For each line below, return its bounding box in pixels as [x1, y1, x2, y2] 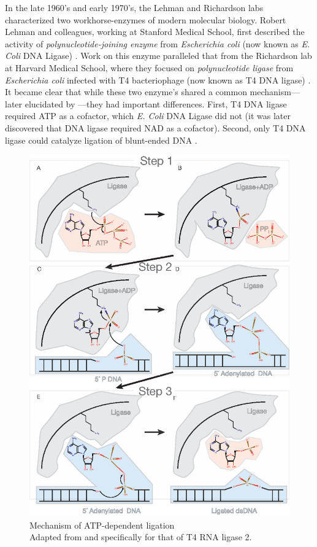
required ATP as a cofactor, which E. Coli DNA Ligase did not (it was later [5, 109, 291, 122]
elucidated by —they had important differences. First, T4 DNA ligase [25, 97, 287, 110]
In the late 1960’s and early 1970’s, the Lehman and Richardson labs [5, 1, 264, 14]
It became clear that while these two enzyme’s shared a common [5, 85, 247, 98]
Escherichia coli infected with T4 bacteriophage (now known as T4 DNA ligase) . [5, 73, 311, 86]
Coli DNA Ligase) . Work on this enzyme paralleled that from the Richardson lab [5, 49, 312, 62]
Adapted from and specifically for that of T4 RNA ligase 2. [29, 530, 252, 543]
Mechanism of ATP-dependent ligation [29, 518, 175, 531]
